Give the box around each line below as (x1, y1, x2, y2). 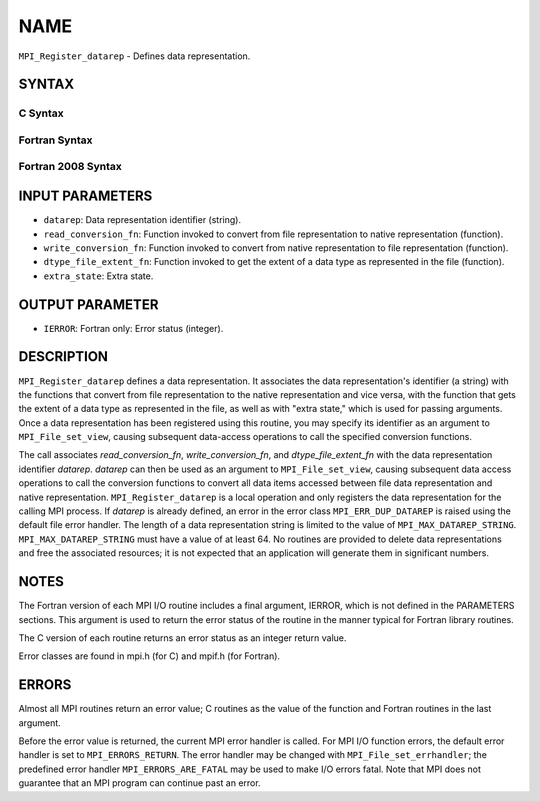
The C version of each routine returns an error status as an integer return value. (18, 631, 347, 644)
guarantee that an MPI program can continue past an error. (18, 777, 261, 789)
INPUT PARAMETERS (18, 188, 153, 205)
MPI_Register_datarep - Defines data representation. (18, 50, 251, 62)
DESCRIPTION (18, 348, 109, 365)
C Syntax (18, 106, 64, 120)
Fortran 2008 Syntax (18, 160, 122, 174)
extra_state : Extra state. (43, 270, 154, 282)
